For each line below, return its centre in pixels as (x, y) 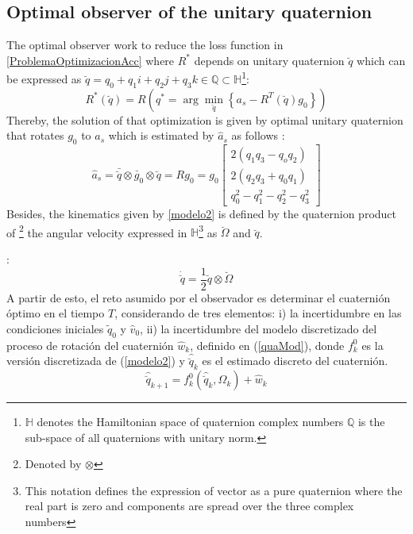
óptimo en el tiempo (56, 313)
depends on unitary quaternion (269, 60)
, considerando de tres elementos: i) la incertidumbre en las (258, 313)
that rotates (35, 135)
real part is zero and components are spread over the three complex (189, 506)
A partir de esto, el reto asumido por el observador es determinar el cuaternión (199, 297)
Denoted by (53, 464)
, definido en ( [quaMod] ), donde (267, 345)
